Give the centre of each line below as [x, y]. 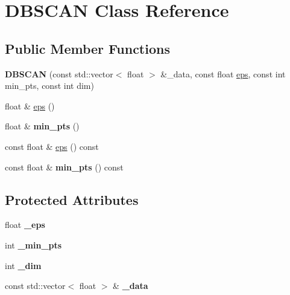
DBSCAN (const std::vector [59, 73]
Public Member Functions [87, 48]
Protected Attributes [72, 199]
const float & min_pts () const [64, 167]
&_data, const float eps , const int [223, 73]
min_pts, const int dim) [49, 86]
